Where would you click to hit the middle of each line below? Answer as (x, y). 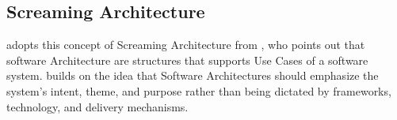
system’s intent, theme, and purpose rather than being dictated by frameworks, (199, 90)
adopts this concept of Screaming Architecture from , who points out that (186, 45)
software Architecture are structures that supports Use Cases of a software (187, 60)
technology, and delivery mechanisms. (97, 106)
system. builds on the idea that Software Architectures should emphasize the (193, 75)
